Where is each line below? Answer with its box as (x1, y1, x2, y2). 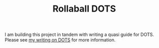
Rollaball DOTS (52, 3, 117, 15)
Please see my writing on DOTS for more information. (5, 37, 116, 43)
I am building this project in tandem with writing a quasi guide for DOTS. (5, 31, 154, 38)
